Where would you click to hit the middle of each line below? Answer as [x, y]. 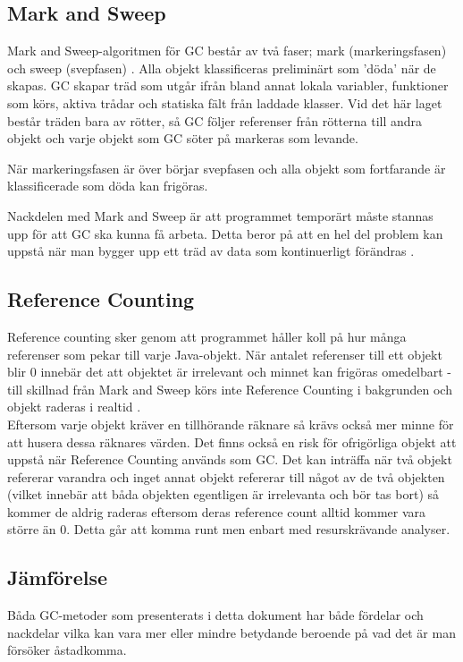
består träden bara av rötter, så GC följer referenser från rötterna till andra [215, 120]
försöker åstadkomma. [67, 650]
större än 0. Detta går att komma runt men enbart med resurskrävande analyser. [229, 529]
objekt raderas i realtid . [74, 407]
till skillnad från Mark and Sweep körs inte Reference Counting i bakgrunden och [230, 389]
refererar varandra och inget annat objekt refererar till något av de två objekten [226, 476]
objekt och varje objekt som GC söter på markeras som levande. [183, 138]
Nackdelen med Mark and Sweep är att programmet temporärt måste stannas [220, 215]
